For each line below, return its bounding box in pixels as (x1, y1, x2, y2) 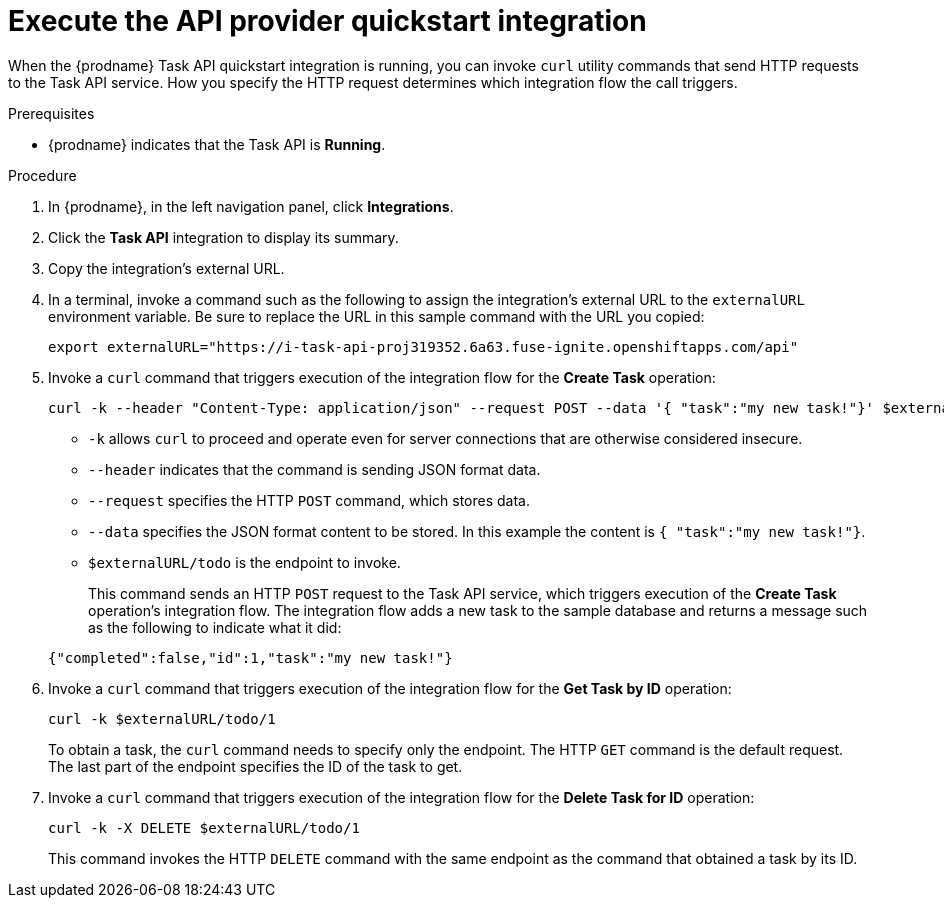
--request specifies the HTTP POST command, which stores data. (88, 491, 531, 509)
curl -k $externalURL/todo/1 (48, 710, 276, 727)
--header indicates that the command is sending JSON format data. (88, 460, 541, 478)
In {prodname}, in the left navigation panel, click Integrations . (48, 197, 454, 215)
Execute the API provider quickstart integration (8, 4, 647, 38)
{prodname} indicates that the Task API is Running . (48, 135, 386, 153)
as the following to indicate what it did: (88, 618, 342, 636)
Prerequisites (8, 104, 95, 122)
